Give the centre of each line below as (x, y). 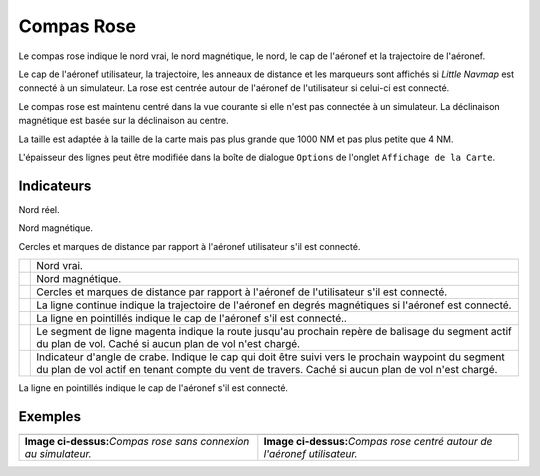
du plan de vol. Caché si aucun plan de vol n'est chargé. (168, 343)
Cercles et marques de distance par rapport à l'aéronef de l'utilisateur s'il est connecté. (242, 292)
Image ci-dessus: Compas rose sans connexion (137, 441)
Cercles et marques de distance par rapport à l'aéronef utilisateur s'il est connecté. (189, 246)
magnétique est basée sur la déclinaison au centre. (123, 121)
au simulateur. (58, 453)
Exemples (50, 416)
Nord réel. (39, 209)
